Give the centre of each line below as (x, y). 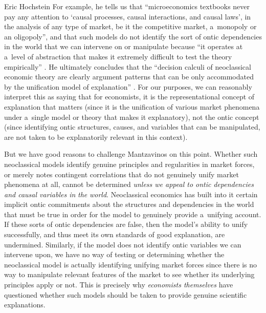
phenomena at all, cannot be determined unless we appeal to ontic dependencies (129, 184)
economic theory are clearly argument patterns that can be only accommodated (129, 77)
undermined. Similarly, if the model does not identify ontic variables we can (123, 244)
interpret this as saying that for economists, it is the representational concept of (129, 97)
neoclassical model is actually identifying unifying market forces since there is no (131, 264)
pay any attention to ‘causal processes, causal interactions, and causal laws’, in (128, 16)
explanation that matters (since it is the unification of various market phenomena (132, 106)
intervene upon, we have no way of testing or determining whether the (114, 254)
